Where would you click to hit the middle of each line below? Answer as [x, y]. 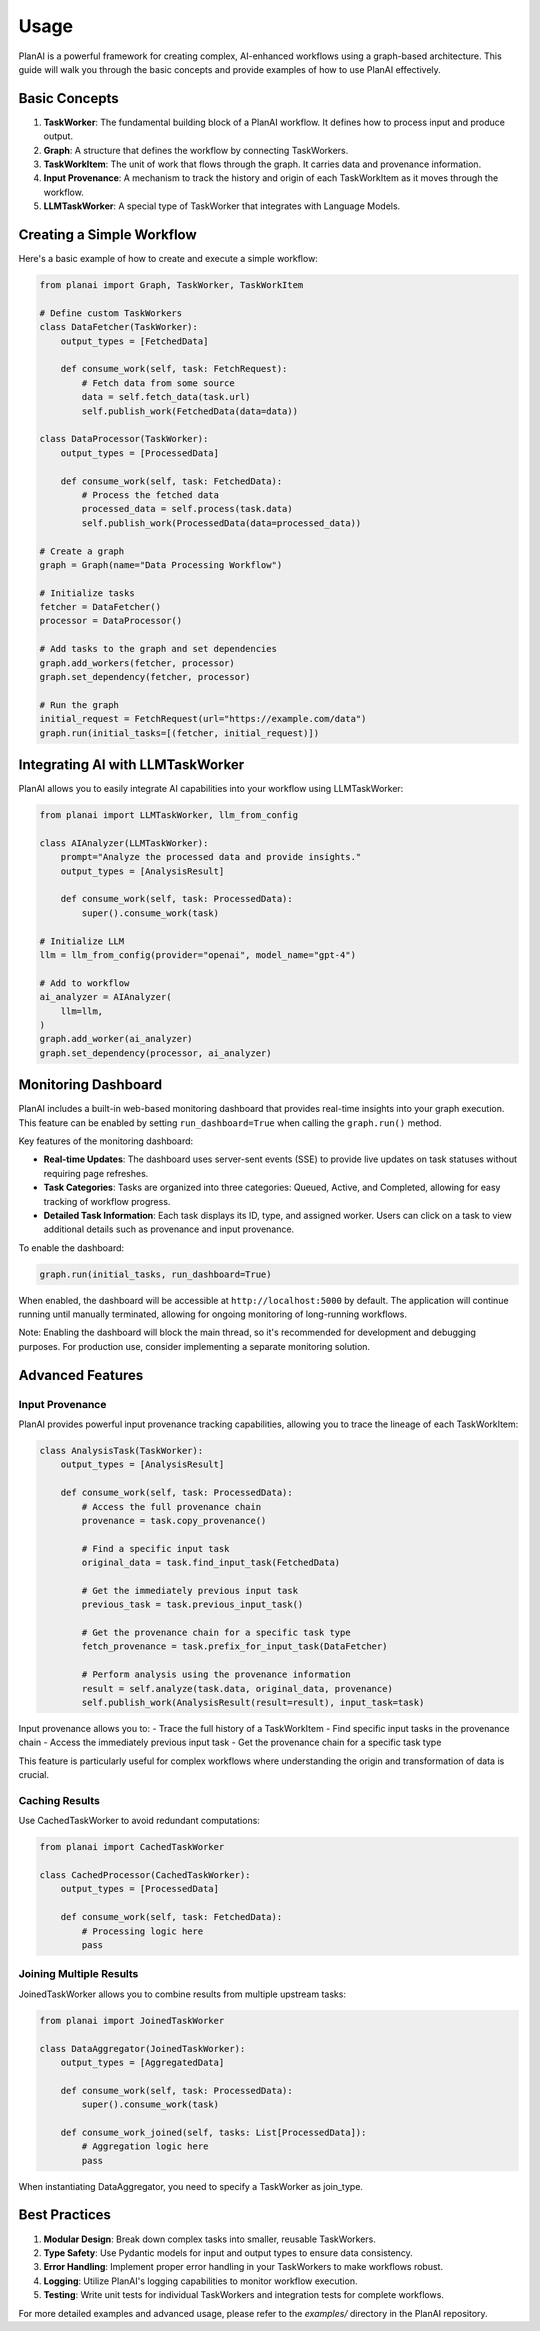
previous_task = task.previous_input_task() [192, 1604]
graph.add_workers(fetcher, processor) [137, 663]
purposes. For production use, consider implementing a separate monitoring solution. [194, 1346]
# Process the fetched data [150, 494]
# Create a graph [82, 551]
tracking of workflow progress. [107, 1201]
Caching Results [59, 1800]
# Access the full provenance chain [171, 1506]
